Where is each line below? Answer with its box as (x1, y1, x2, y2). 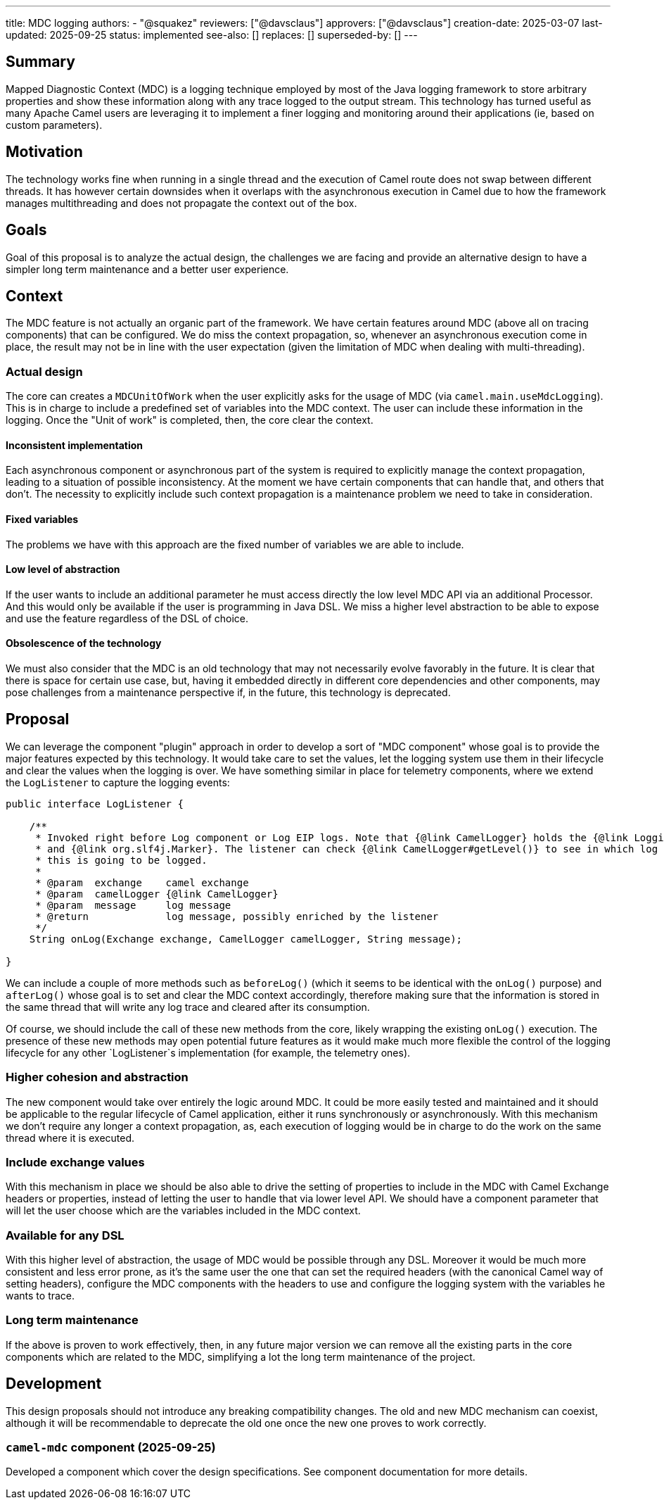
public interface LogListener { (6, 798, 184, 810)
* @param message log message (35, 899, 231, 911)
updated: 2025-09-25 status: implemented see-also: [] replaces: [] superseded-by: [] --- (6, 29, 418, 41)
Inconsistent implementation (6, 439, 143, 451)
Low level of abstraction (6, 563, 120, 576)
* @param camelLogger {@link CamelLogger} (35, 888, 279, 900)
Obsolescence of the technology (6, 637, 162, 650)
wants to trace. (6, 1290, 75, 1302)
